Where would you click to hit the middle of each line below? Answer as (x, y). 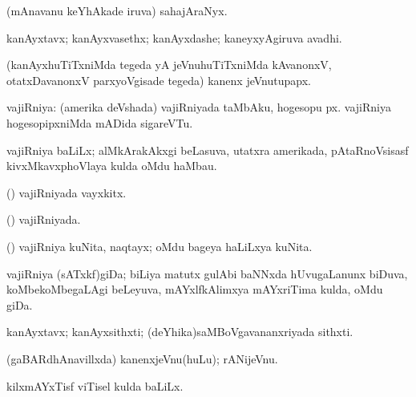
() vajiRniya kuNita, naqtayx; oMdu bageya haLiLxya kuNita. (160, 246)
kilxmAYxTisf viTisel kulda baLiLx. (95, 385)
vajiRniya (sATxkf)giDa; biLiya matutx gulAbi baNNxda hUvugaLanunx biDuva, (207, 273)
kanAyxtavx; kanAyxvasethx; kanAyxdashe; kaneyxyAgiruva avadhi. (174, 37)
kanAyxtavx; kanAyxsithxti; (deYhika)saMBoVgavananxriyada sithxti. (180, 332)
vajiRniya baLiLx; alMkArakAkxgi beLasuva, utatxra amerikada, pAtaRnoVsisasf (208, 150)
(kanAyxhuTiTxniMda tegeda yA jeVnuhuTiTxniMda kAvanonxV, (169, 65)
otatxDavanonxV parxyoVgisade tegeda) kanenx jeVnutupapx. (159, 80)
